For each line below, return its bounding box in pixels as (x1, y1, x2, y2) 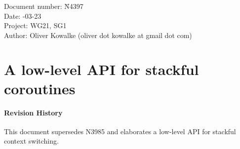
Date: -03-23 (4, 10, 41, 21)
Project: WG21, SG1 (4, 20, 67, 31)
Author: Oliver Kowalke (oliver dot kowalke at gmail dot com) (4, 30, 192, 40)
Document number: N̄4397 (4, 1, 83, 11)
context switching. (4, 136, 59, 146)
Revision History (4, 107, 63, 117)
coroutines (4, 78, 76, 98)
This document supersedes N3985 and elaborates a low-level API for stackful (4, 126, 236, 136)
